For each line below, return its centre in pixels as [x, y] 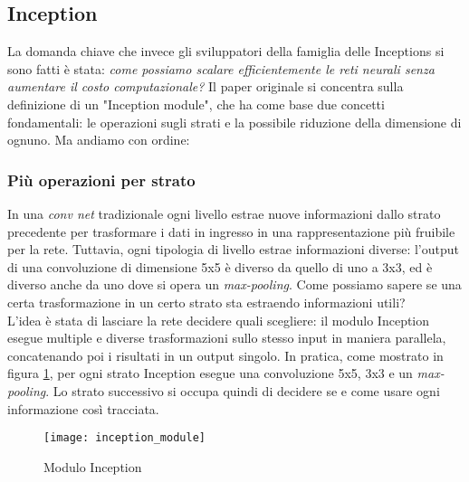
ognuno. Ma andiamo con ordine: [99, 140]
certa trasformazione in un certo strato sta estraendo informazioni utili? [206, 302]
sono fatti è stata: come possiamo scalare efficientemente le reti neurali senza [221, 68]
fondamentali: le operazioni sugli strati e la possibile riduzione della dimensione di [234, 122]
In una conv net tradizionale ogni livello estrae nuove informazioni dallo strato [224, 213]
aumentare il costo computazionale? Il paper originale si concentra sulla [206, 86]
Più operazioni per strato [101, 180]
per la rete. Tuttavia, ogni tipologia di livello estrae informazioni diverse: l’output [233, 249]
